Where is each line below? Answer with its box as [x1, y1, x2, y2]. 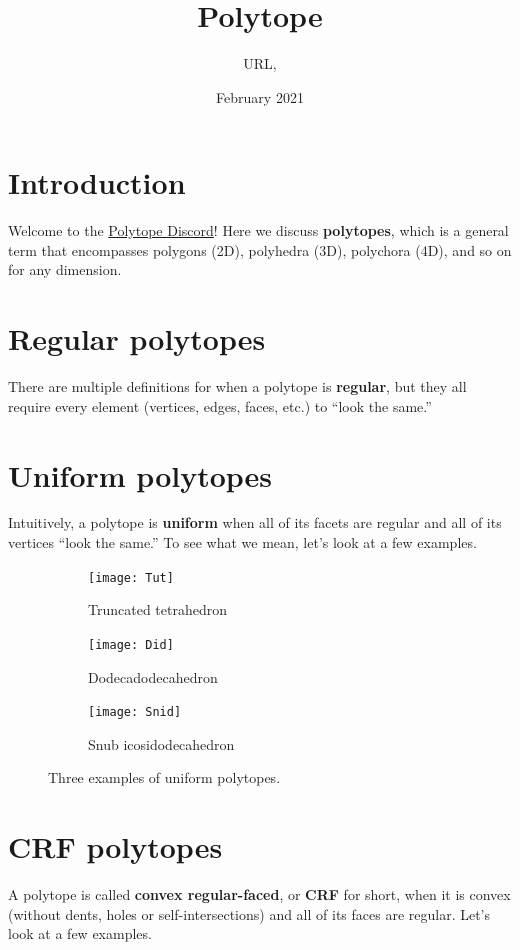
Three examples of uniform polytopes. [48, 767, 281, 788]
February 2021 [216, 86, 304, 107]
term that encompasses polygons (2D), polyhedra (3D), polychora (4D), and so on [8, 239, 512, 260]
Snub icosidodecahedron [88, 733, 235, 754]
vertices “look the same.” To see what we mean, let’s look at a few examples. [8, 532, 477, 553]
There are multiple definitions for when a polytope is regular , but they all [8, 376, 467, 397]
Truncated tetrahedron [88, 599, 227, 620]
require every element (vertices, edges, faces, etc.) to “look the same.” [8, 395, 432, 416]
